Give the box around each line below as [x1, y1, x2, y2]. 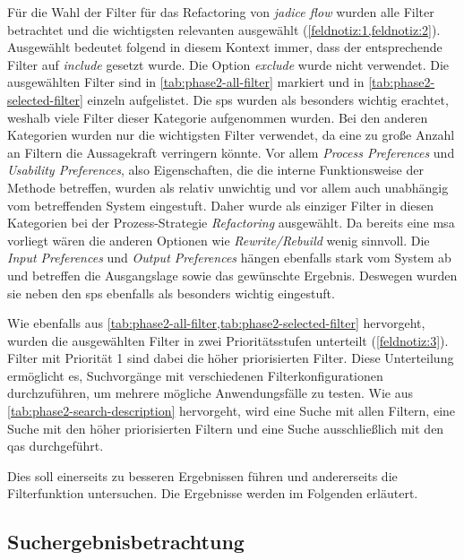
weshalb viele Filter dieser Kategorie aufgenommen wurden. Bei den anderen [7, 108, 428, 126]
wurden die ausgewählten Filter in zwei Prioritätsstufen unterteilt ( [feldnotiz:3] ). [7, 331, 449, 349]
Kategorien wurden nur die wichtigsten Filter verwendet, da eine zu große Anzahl [7, 125, 455, 144]
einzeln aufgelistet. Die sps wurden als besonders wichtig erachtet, [87, 90, 449, 108]
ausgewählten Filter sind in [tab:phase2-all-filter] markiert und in [7, 73, 365, 91]
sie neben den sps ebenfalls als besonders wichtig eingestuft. [7, 283, 335, 302]
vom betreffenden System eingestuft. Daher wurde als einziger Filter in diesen [7, 195, 434, 214]
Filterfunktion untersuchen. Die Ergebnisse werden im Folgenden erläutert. [7, 484, 418, 503]
